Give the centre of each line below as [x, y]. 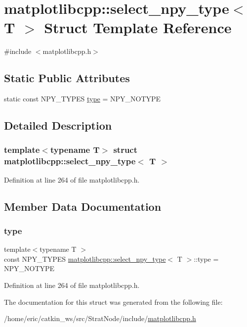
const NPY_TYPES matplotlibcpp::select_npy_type [85, 258]
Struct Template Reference [138, 27]
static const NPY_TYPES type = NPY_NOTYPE [82, 99]
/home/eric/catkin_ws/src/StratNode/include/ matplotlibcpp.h [100, 318]
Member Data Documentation [83, 206]
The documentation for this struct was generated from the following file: [113, 302]
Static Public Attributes [67, 78]
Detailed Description [58, 125]
